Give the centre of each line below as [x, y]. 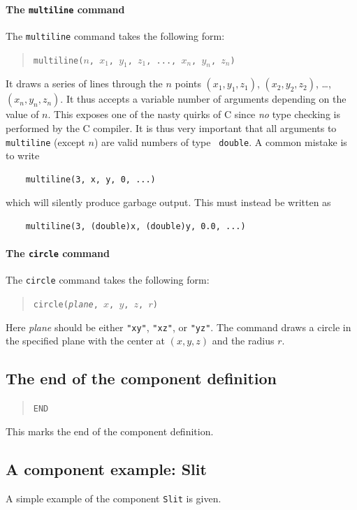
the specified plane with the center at [85, 341]
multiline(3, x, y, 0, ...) [90, 179]
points [188, 83]
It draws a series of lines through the [84, 83]
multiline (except [45, 141]
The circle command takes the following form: [108, 280]
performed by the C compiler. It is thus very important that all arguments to [171, 127]
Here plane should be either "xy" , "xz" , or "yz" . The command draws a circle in [178, 327]
